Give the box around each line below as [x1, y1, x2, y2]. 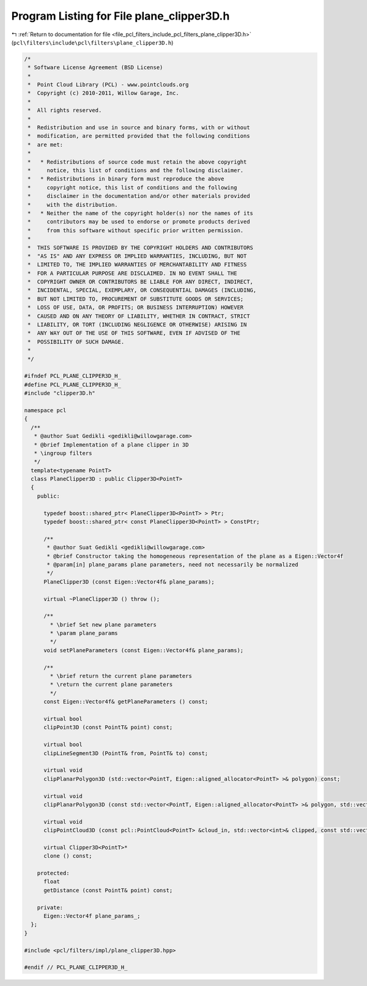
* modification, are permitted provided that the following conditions [28, 132, 250, 140]
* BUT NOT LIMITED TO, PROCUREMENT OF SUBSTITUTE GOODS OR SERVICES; [28, 295, 244, 303]
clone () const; [43, 852, 92, 860]
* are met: [28, 141, 64, 148]
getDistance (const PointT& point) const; [43, 887, 173, 894]
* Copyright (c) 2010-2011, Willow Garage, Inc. [28, 89, 180, 97]
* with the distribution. [28, 201, 119, 208]
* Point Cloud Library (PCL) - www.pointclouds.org [28, 81, 189, 88]
